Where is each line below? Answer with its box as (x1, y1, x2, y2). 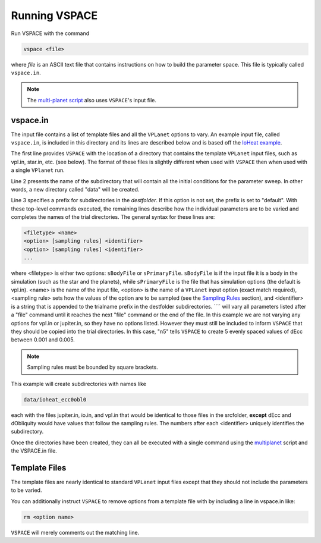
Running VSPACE (11, 9, 98, 22)
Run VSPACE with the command (11, 30, 90, 37)
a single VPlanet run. (11, 167, 65, 174)
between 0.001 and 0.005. (11, 336, 75, 343)
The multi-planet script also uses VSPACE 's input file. (27, 96, 157, 103)
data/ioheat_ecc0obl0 (23, 396, 87, 403)
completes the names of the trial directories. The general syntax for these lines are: (11, 214, 215, 221)
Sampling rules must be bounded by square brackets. (27, 363, 159, 371)
